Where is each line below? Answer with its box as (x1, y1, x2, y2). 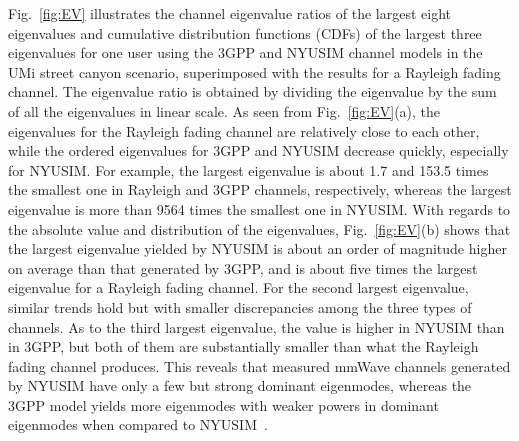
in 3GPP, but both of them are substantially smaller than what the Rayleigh (8, 336, 479, 357)
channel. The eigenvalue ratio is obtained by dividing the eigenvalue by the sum (8, 81, 497, 102)
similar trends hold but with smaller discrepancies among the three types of (8, 296, 472, 317)
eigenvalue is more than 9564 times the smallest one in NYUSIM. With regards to (8, 198, 511, 219)
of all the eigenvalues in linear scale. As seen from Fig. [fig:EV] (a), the (8, 100, 441, 121)
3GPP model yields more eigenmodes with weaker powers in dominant (8, 394, 439, 415)
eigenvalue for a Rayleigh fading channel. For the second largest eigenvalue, (8, 277, 469, 298)
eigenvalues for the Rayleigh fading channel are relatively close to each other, (8, 120, 480, 141)
